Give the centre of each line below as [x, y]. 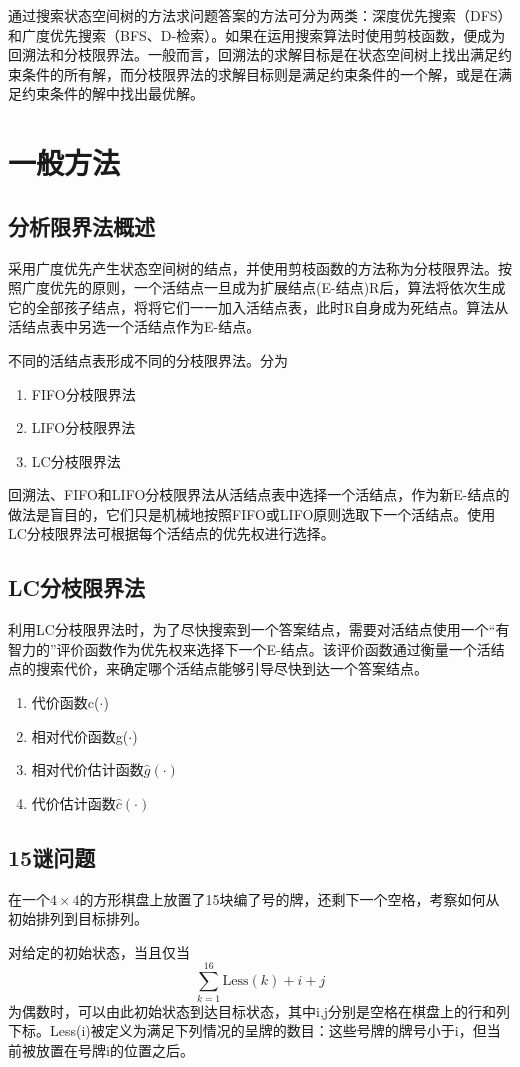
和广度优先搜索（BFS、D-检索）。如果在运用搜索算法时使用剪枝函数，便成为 [257, 34]
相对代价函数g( [80, 735]
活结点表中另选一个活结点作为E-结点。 [134, 326]
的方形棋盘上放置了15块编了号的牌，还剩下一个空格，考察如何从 [289, 898]
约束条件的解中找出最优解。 [112, 93]
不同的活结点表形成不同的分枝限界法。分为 [148, 359]
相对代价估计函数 [87, 769]
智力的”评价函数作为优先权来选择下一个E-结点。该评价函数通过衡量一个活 [249, 648]
